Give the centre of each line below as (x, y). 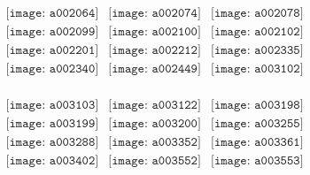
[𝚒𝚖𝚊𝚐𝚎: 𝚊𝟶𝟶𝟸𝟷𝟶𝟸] (257, 32)
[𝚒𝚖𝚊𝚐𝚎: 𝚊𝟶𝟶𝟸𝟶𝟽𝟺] (155, 14)
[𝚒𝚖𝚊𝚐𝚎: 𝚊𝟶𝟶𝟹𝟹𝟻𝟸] (155, 143)
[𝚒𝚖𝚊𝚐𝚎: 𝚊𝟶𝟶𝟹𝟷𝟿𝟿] (52, 124)
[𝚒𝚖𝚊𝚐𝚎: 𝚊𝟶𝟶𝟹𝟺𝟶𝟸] (52, 161)
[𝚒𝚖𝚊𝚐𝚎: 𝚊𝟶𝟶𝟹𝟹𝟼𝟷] (257, 143)
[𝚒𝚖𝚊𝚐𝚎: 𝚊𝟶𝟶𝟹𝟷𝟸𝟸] (155, 106)
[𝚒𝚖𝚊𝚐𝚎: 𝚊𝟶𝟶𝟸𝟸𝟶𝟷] (52, 51)
